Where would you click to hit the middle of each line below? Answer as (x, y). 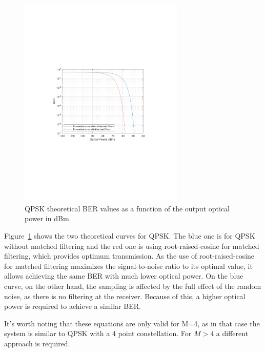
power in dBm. (48, 218)
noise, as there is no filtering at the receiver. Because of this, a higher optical (125, 296)
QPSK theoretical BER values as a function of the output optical (127, 208)
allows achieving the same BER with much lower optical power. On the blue (124, 276)
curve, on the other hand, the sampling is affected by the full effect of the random (133, 286)
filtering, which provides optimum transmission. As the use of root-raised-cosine (129, 256)
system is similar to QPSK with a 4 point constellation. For (98, 333)
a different (232, 333)
